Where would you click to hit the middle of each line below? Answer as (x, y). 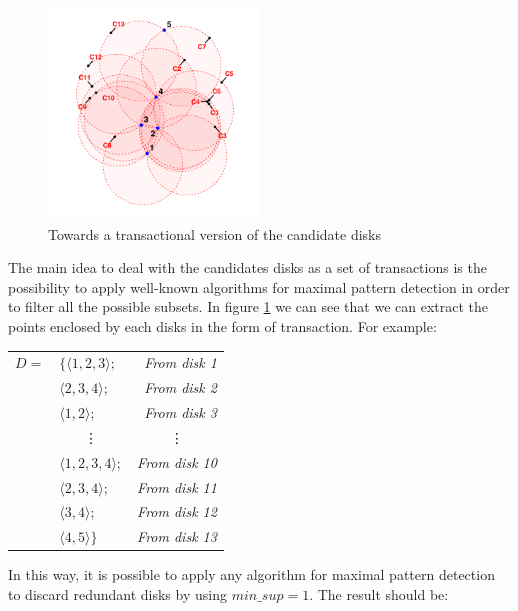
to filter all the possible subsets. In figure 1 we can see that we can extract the (248, 306)
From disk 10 (177, 461)
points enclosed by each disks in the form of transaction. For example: (222, 325)
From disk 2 (180, 387)
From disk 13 (177, 536)
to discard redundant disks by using (117, 593)
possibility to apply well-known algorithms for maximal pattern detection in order (259, 286)
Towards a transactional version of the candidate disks (215, 233)
